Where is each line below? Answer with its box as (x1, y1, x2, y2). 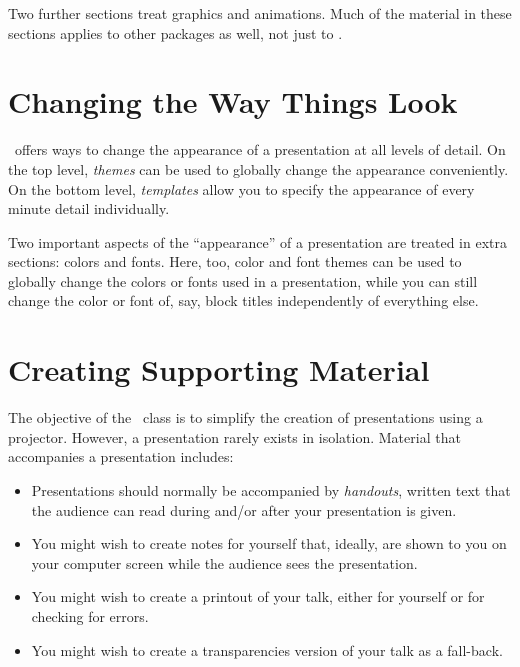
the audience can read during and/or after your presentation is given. (31, 499, 457, 520)
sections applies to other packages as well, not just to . (8, 22, 343, 43)
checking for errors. (31, 605, 149, 626)
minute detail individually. (8, 198, 170, 219)
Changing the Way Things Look (8, 81, 458, 122)
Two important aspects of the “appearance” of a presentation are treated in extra (8, 231, 507, 252)
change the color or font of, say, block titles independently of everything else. (8, 290, 479, 311)
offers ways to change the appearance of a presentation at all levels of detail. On (14, 139, 506, 160)
